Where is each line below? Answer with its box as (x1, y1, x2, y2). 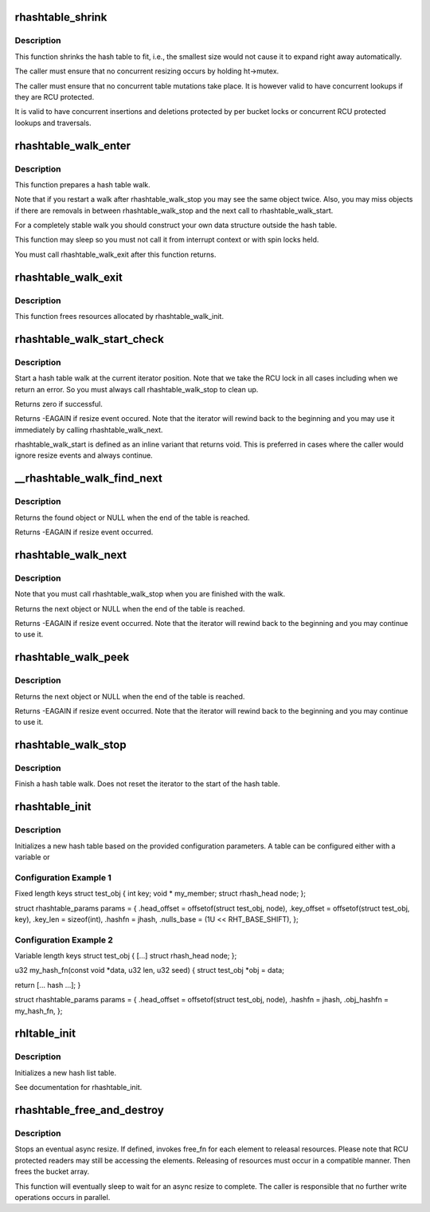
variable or (14, 852, 51, 861)
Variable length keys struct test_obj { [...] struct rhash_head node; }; (14, 951, 237, 961)
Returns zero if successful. (14, 399, 103, 408)
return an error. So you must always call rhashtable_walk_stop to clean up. (14, 384, 259, 394)
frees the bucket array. (14, 1167, 90, 1176)
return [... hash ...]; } (14, 980, 81, 990)
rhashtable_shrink (14, 10, 107, 24)
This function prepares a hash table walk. (14, 179, 150, 189)
